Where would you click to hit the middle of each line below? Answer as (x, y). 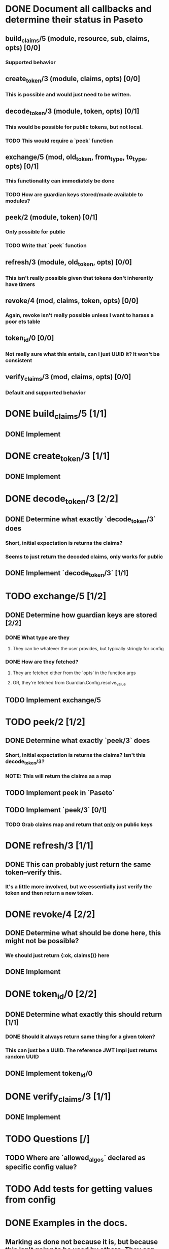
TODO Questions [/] (48, 1139)
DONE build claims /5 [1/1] (56, 415)
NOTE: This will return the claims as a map (58, 776)
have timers (20, 284)
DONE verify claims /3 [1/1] (58, 1097)
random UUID (22, 1057)
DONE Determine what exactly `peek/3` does (78, 741)
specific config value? (41, 1167)
